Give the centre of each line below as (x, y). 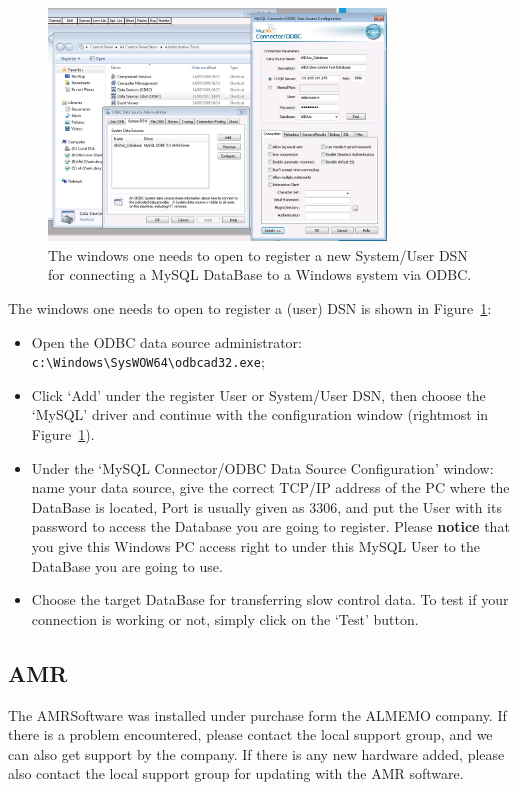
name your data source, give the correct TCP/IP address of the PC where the (270, 487)
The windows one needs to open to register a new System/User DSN (258, 254)
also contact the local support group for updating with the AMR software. (236, 773)
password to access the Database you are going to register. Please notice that (270, 526)
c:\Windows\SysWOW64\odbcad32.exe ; (148, 361)
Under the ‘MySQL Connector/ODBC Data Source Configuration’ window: (262, 467)
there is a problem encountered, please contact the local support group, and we (250, 734)
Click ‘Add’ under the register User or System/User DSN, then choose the (258, 394)
